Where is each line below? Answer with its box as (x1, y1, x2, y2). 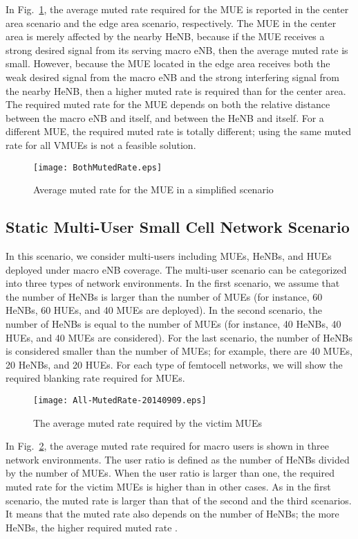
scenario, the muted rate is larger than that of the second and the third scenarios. (6, 493, 352, 507)
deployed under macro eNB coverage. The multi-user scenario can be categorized (6, 262, 347, 276)
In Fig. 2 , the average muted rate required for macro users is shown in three (6, 439, 329, 453)
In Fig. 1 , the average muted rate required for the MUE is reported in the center (6, 2, 349, 16)
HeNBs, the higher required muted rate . (6, 520, 178, 534)
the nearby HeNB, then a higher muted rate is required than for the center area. (6, 83, 346, 98)
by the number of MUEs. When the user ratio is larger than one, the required (6, 466, 335, 480)
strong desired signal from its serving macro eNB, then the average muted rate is (6, 42, 348, 57)
